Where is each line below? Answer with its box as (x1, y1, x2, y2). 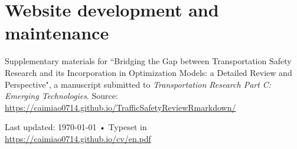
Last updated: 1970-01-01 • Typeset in (5, 121, 147, 133)
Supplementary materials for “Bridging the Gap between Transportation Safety (5, 55, 292, 67)
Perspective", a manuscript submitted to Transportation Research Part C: (5, 78, 272, 90)
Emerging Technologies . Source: (5, 90, 118, 102)
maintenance (5, 21, 109, 45)
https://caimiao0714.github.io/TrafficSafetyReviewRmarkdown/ (5, 101, 236, 113)
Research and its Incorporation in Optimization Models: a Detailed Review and (5, 66, 292, 78)
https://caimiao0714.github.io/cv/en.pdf (5, 132, 151, 144)
